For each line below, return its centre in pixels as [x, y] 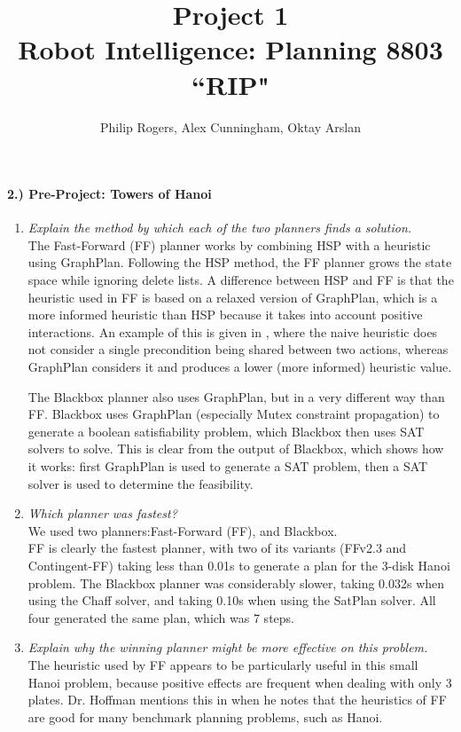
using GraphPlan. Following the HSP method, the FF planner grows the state [240, 262]
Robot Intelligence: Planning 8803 [230, 49]
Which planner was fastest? [102, 513]
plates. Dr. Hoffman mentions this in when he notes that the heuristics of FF [237, 700]
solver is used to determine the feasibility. [141, 483]
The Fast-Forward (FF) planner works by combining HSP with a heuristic [229, 244]
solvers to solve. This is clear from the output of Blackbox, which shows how [236, 449]
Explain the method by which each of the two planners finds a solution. [220, 228]
